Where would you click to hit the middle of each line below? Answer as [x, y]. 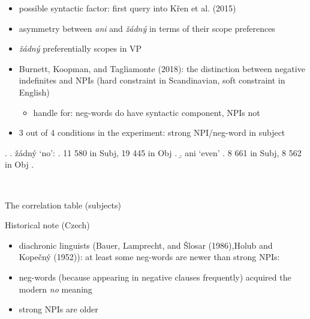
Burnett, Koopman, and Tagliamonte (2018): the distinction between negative [162, 68]
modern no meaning [55, 289]
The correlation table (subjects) [63, 205]
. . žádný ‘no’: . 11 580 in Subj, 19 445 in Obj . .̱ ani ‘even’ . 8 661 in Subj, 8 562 [153, 152]
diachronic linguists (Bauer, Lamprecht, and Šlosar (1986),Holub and [146, 245]
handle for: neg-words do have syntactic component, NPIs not [147, 112]
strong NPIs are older [58, 309]
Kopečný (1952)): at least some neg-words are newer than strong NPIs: [149, 257]
